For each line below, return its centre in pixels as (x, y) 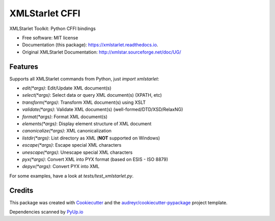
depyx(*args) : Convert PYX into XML (61, 167)
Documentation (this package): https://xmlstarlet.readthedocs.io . (90, 45)
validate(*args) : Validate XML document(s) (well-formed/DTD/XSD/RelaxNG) (103, 109)
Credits (21, 190)
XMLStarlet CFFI (45, 13)
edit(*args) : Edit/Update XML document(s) (67, 88)
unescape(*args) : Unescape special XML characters (77, 152)
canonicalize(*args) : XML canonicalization (67, 131)
